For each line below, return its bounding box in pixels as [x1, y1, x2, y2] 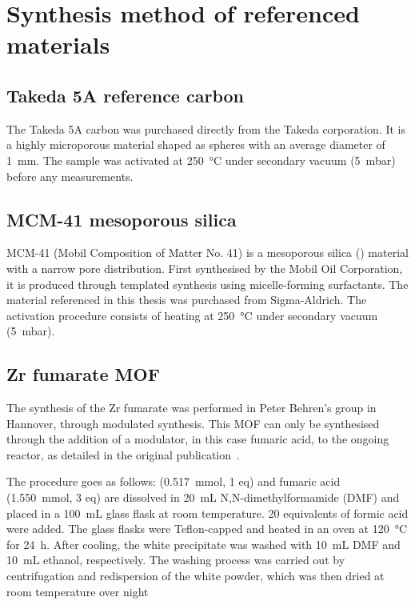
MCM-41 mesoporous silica [6, 206, 237, 231]
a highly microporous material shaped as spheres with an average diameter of [6, 136, 385, 153]
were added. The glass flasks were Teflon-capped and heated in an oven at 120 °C [6, 520, 408, 537]
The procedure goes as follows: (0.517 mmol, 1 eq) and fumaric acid [6, 473, 341, 490]
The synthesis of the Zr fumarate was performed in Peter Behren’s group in [6, 399, 377, 416]
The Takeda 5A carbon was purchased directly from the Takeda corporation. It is [6, 120, 406, 137]
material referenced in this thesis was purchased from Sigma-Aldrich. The [6, 291, 367, 308]
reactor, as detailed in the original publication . [6, 446, 240, 463]
